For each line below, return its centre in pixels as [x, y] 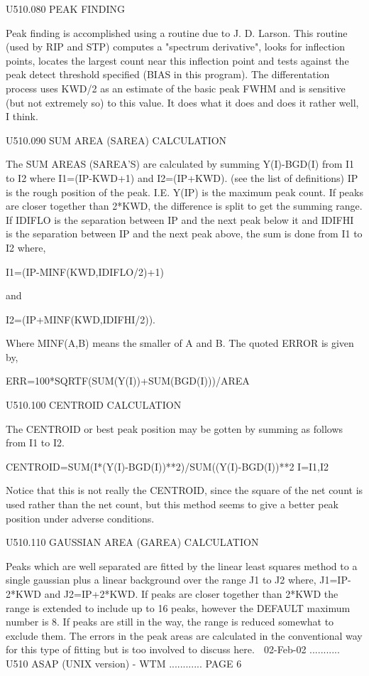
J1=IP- [335, 580]
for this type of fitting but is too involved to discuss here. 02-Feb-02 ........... [173, 649]
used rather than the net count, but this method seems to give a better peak [172, 504]
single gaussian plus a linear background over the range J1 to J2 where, [161, 580]
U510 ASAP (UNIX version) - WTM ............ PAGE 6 [124, 663]
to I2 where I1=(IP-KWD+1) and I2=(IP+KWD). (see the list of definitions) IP [182, 177]
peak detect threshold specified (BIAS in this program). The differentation [168, 74]
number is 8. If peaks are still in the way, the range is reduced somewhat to [170, 622]
